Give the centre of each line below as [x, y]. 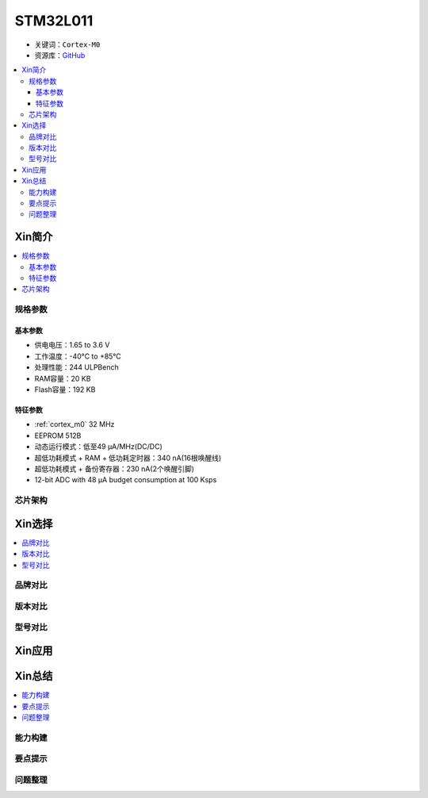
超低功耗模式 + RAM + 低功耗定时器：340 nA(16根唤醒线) [128, 458]
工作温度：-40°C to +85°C [78, 356]
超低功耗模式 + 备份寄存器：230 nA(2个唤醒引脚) [114, 469]
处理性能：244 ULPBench [76, 367]
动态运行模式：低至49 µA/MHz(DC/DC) [98, 447]
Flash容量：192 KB [65, 389]
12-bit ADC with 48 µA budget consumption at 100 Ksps [126, 480]
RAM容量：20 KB [63, 378]
